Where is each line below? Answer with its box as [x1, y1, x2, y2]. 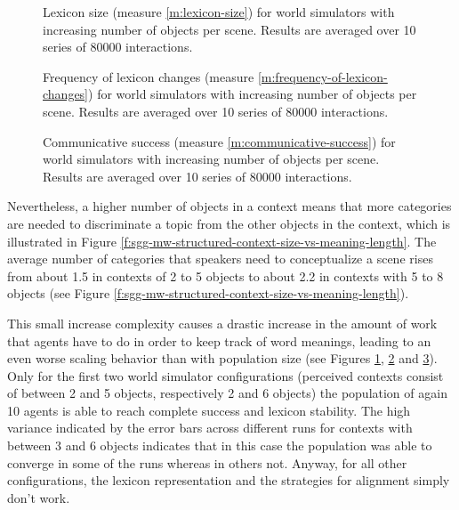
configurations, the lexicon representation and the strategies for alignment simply [7, 471, 450, 490]
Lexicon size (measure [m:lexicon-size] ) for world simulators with [43, 3, 395, 20]
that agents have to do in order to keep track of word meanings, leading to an [7, 331, 431, 350]
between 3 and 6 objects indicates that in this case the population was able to [7, 436, 432, 455]
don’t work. [7, 488, 70, 506]
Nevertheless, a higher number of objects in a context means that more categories [7, 197, 452, 215]
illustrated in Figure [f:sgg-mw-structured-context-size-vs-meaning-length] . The [7, 231, 437, 250]
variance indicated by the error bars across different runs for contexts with [7, 418, 413, 437]
